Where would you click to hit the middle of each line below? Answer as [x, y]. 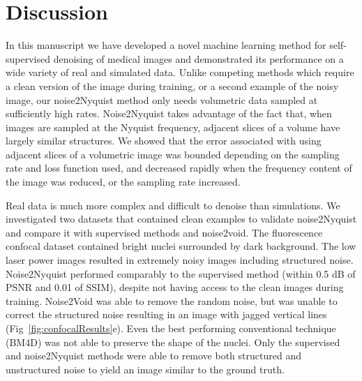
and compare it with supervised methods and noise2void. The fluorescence [164, 232]
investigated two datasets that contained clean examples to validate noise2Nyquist [181, 219]
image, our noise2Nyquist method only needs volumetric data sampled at [162, 99]
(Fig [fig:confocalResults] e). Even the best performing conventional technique [171, 328]
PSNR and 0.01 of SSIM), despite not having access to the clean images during [175, 287]
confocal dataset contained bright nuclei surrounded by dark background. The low [181, 246]
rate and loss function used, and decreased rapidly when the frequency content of [179, 168]
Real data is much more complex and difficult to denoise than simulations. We [173, 205]
